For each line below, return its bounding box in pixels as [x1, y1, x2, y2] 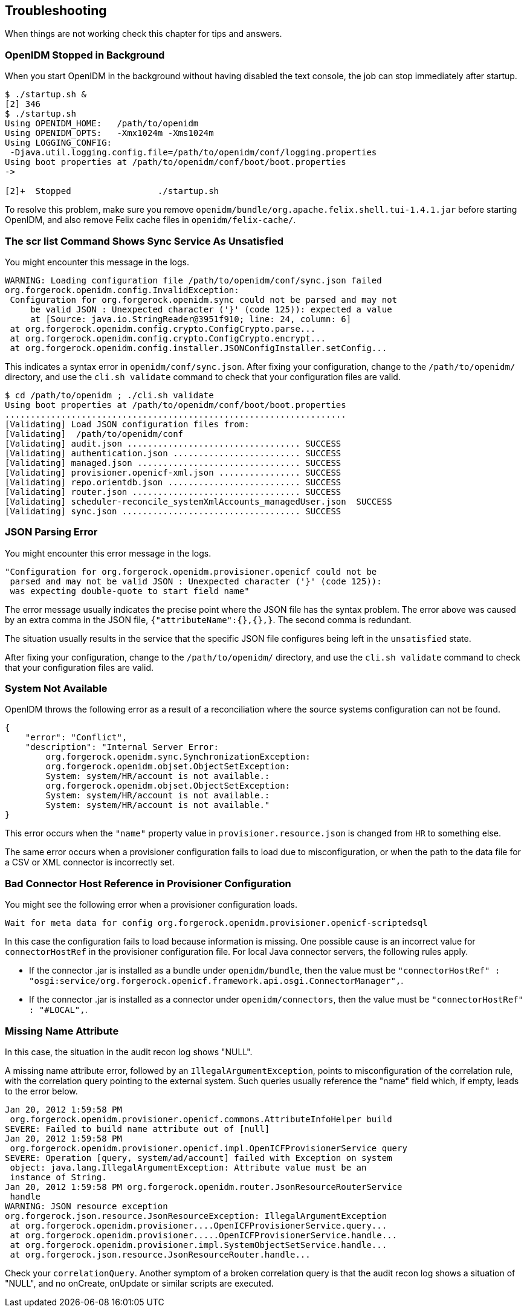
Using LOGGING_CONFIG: [5, 138, 112, 148]
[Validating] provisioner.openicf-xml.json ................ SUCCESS [5, 467, 341, 477]
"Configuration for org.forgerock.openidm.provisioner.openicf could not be [5, 566, 377, 577]
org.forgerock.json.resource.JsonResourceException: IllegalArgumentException [5, 1210, 387, 1221]
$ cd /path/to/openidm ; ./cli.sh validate [5, 390, 214, 400]
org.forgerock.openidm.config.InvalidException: [5, 285, 239, 295]
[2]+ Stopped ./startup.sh [5, 186, 219, 196]
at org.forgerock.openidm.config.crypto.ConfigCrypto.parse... [10, 323, 316, 334]
